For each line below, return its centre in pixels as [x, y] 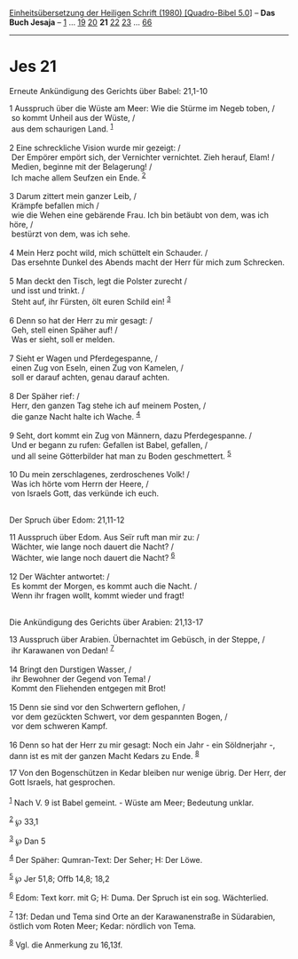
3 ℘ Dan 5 [27, 840]
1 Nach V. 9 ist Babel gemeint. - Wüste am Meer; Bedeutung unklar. [132, 802]
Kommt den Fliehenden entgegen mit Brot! [88, 688]
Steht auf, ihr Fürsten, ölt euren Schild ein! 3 [91, 301]
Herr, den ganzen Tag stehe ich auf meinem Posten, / [109, 405]
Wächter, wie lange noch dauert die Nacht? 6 [93, 557]
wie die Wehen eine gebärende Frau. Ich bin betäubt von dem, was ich [140, 215]
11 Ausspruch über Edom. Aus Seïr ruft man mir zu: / [104, 538]
